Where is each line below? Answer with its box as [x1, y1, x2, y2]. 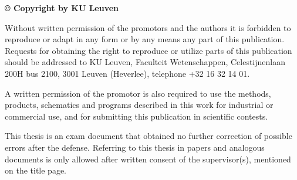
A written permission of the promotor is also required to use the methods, [5, 87, 271, 99]
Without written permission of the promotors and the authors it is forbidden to [5, 21, 291, 33]
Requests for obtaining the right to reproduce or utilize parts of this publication [5, 44, 292, 56]
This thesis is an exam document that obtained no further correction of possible [5, 130, 292, 142]
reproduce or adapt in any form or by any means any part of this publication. [5, 33, 285, 45]
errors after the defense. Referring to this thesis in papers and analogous [5, 141, 265, 153]
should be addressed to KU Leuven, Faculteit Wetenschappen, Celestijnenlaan [5, 56, 285, 68]
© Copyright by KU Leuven [5, 2, 119, 13]
